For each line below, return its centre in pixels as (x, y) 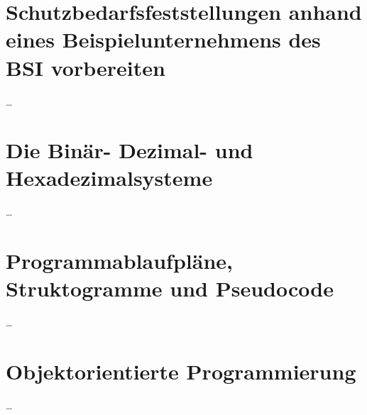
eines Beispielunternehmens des (163, 39)
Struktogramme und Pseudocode (170, 288)
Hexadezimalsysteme (109, 178)
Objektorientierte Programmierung (181, 371)
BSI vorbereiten (86, 67)
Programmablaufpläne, (119, 261)
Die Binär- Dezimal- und (130, 150)
